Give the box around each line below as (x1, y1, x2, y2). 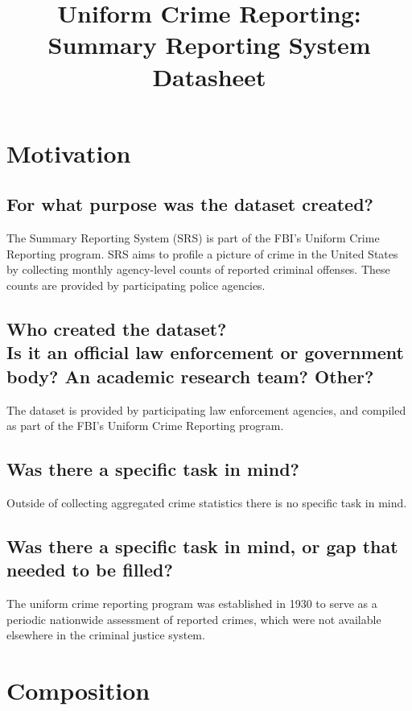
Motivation (6, 136, 131, 169)
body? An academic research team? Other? (6, 363, 374, 388)
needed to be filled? (6, 557, 173, 582)
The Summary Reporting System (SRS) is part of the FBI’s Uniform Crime (6, 229, 380, 246)
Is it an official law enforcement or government (6, 340, 404, 365)
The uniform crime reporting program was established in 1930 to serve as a (6, 595, 377, 612)
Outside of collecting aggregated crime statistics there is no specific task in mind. (6, 494, 407, 511)
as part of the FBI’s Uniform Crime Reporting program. (6, 417, 284, 434)
